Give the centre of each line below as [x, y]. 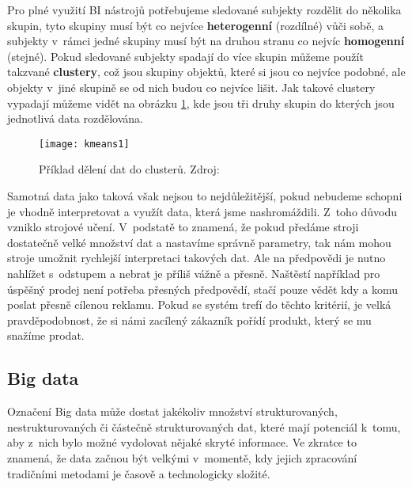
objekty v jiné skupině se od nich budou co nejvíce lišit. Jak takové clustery [191, 87]
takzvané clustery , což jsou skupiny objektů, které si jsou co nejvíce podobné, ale [206, 72]
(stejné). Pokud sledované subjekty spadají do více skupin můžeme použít [185, 56]
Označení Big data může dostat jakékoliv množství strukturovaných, [172, 411]
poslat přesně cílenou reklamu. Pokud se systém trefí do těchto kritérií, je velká [199, 304]
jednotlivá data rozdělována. [75, 118]
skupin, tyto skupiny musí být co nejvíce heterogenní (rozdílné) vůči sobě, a [195, 25]
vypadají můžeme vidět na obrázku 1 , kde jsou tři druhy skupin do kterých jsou [201, 103]
